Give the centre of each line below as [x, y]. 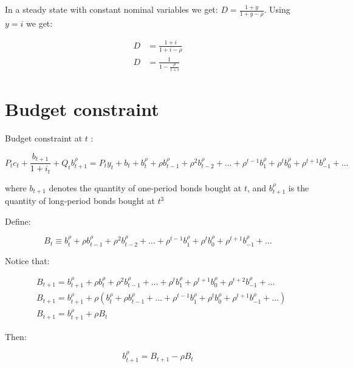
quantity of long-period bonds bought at [80, 201]
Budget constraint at [44, 138]
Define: [18, 221]
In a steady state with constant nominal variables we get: [111, 9]
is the [299, 187]
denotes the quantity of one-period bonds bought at [145, 187]
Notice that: [27, 260]
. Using [277, 9]
